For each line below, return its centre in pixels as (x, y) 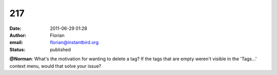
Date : (15, 28)
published (61, 49)
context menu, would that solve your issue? (55, 66)
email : (16, 43)
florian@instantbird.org (74, 43)
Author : (18, 35)
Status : (17, 49)
